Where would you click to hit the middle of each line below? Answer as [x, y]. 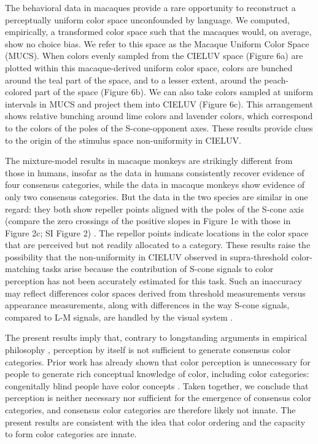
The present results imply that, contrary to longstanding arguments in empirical [156, 337]
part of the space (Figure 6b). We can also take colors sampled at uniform [174, 92]
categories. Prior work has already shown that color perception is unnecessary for [158, 361]
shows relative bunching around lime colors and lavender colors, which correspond [159, 116]
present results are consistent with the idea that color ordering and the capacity [155, 422]
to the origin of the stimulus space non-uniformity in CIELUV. [123, 140]
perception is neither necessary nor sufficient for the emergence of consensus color [158, 398]
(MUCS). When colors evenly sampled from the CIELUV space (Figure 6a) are [154, 56]
